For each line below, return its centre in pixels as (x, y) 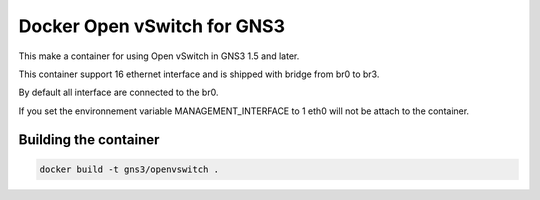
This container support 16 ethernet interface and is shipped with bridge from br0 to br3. (199, 74)
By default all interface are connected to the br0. (118, 92)
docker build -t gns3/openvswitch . (129, 169)
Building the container (89, 139)
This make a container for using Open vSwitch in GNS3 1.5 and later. (159, 56)
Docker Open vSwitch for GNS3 (151, 26)
